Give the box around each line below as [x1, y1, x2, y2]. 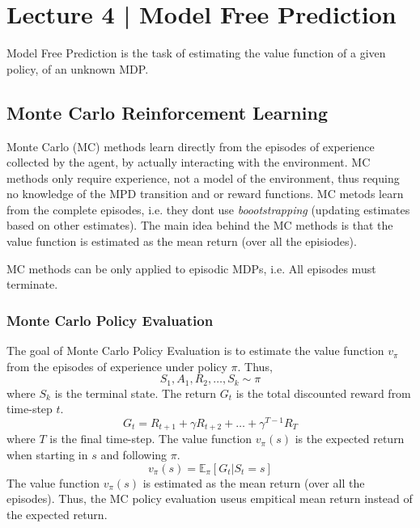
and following [100, 446, 168, 463]
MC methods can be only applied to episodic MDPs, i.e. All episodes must [6, 260, 376, 277]
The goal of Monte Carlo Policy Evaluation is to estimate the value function [6, 342, 384, 359]
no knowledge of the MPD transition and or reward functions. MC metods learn [6, 185, 404, 202]
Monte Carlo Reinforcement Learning [6, 99, 328, 125]
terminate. [6, 276, 58, 293]
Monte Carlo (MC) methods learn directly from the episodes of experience [6, 137, 375, 154]
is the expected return [295, 430, 405, 447]
